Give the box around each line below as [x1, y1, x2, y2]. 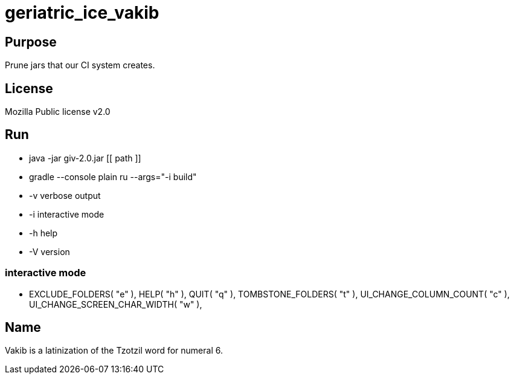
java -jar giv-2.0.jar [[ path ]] [29, 152, 141, 163]
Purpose [5, 34, 57, 50]
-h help [29, 227, 58, 238]
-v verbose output [29, 190, 101, 201]
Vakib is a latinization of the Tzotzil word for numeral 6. [5, 345, 223, 356]
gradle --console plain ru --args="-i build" [29, 171, 197, 182]
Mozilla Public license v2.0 [5, 106, 111, 117]
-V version [29, 246, 70, 257]
